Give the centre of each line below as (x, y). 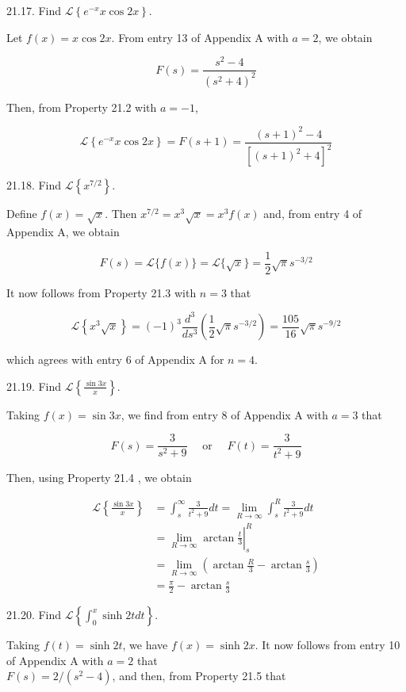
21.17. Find (34, 10)
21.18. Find (34, 185)
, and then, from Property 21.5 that (199, 676)
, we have (145, 645)
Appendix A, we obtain (63, 231)
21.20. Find (34, 615)
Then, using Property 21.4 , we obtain (99, 477)
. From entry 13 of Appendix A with (200, 37)
